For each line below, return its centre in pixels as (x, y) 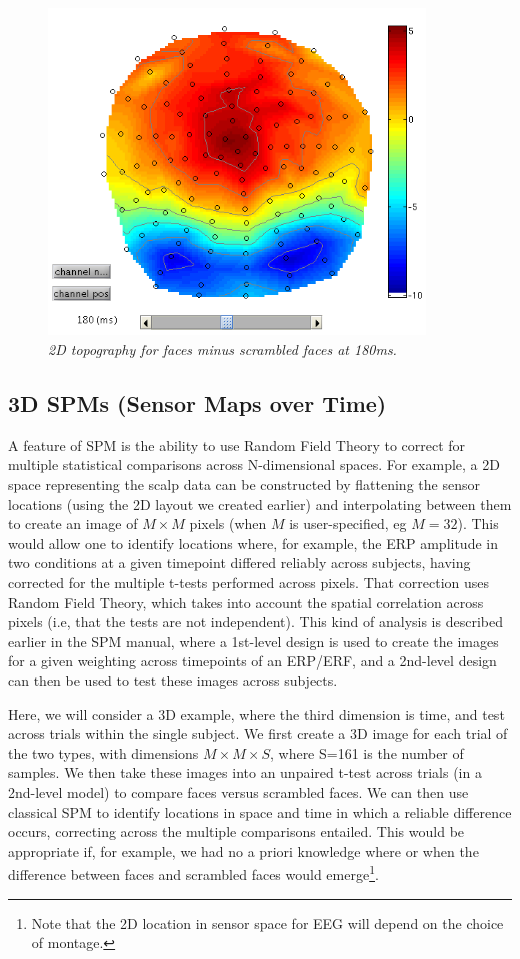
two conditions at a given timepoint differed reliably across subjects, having (239, 562)
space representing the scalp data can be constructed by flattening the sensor (244, 484)
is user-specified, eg (348, 523)
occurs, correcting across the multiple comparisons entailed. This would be (236, 831)
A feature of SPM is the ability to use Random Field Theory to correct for (237, 444)
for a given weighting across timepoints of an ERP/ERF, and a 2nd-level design (252, 660)
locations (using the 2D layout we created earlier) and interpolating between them (260, 503)
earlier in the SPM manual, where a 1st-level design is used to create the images (253, 640)
